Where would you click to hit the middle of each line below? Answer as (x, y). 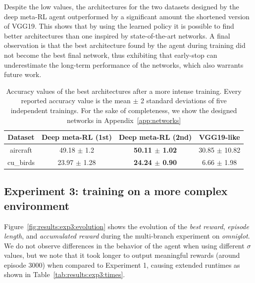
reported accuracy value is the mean (76, 101)
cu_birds (21, 162)
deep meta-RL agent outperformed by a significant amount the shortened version (127, 16)
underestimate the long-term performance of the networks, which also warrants (124, 64)
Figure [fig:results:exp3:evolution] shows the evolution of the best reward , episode (127, 226)
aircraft (21, 149)
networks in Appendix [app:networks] (124, 120)
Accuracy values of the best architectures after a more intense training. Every (124, 91)
